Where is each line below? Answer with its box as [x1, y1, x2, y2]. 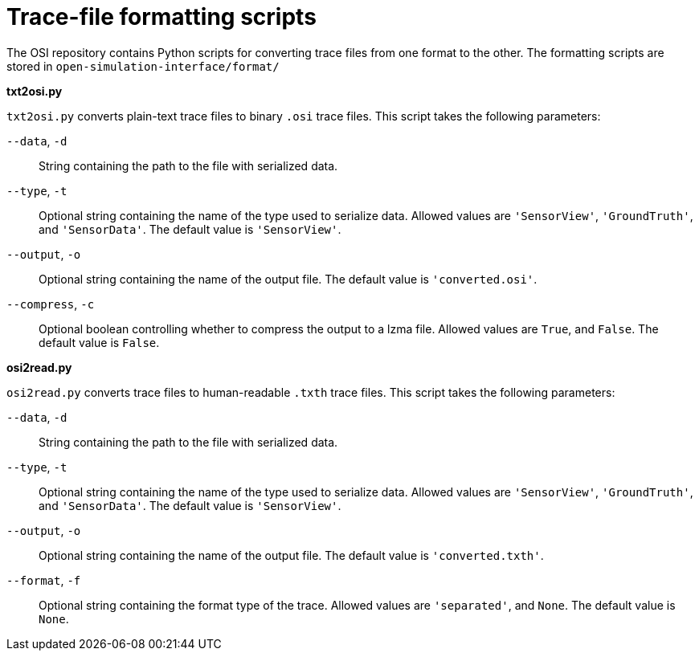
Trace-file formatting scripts [6, 3, 317, 31]
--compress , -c [6, 296, 95, 311]
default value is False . [39, 335, 160, 349]
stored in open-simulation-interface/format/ [6, 59, 280, 73]
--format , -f [6, 573, 81, 587]
